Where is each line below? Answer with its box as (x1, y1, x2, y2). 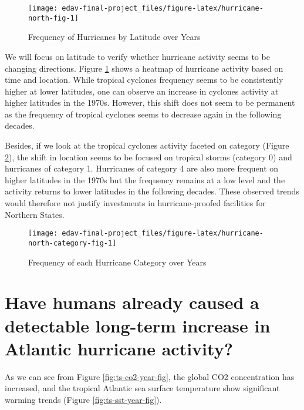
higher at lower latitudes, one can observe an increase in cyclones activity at (5, 85, 279, 97)
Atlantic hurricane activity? (5, 336, 233, 360)
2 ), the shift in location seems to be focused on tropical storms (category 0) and (5, 150, 292, 163)
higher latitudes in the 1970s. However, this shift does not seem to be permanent (5, 96, 295, 109)
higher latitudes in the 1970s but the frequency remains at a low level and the (5, 173, 285, 186)
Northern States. (5, 208, 65, 220)
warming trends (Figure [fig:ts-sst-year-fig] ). (5, 393, 162, 405)
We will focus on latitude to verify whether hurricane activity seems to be (5, 50, 270, 62)
